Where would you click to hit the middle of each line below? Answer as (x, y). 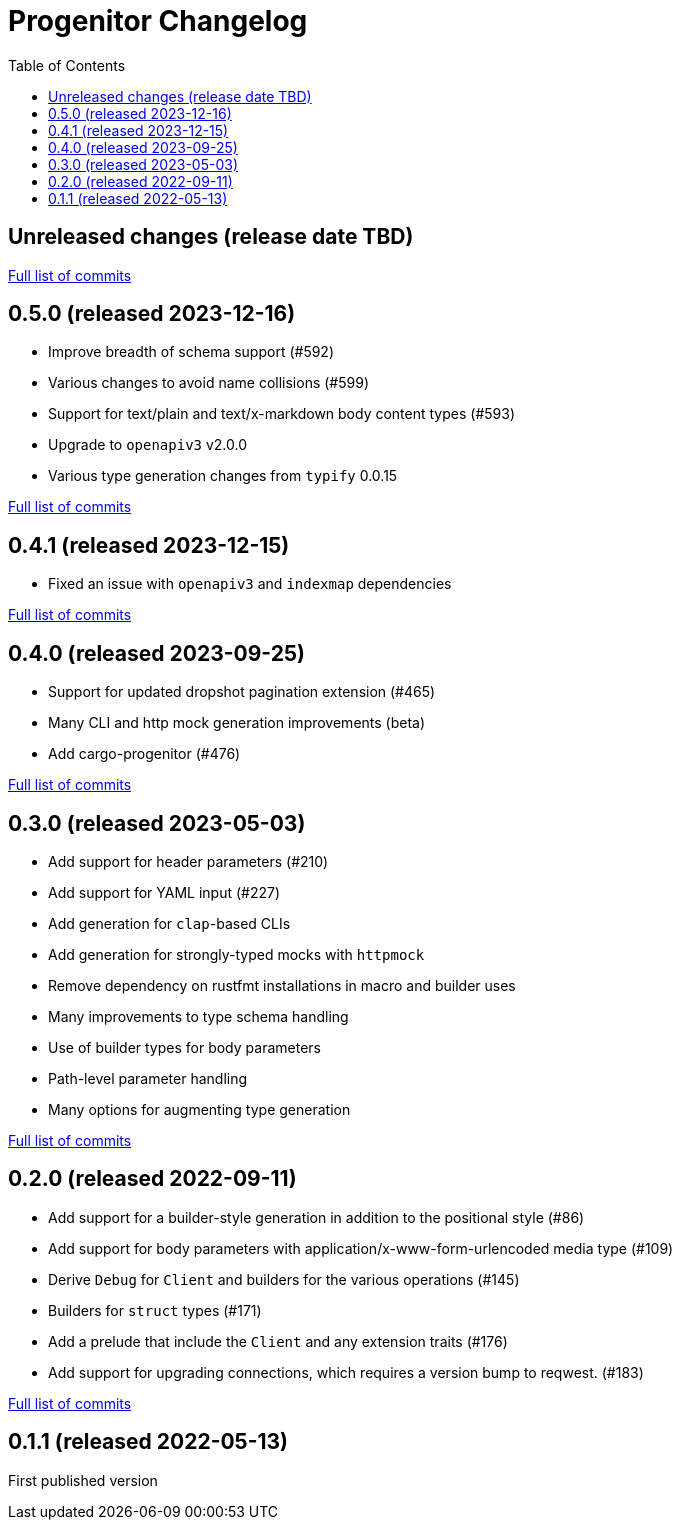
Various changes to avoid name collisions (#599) (208, 383)
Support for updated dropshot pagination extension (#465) (242, 692)
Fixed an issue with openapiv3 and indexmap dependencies (250, 584)
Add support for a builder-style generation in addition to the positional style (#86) (316, 1217)
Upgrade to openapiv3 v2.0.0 (148, 445)
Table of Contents (67, 65)
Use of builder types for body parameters (184, 1047)
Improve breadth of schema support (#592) (191, 352)
